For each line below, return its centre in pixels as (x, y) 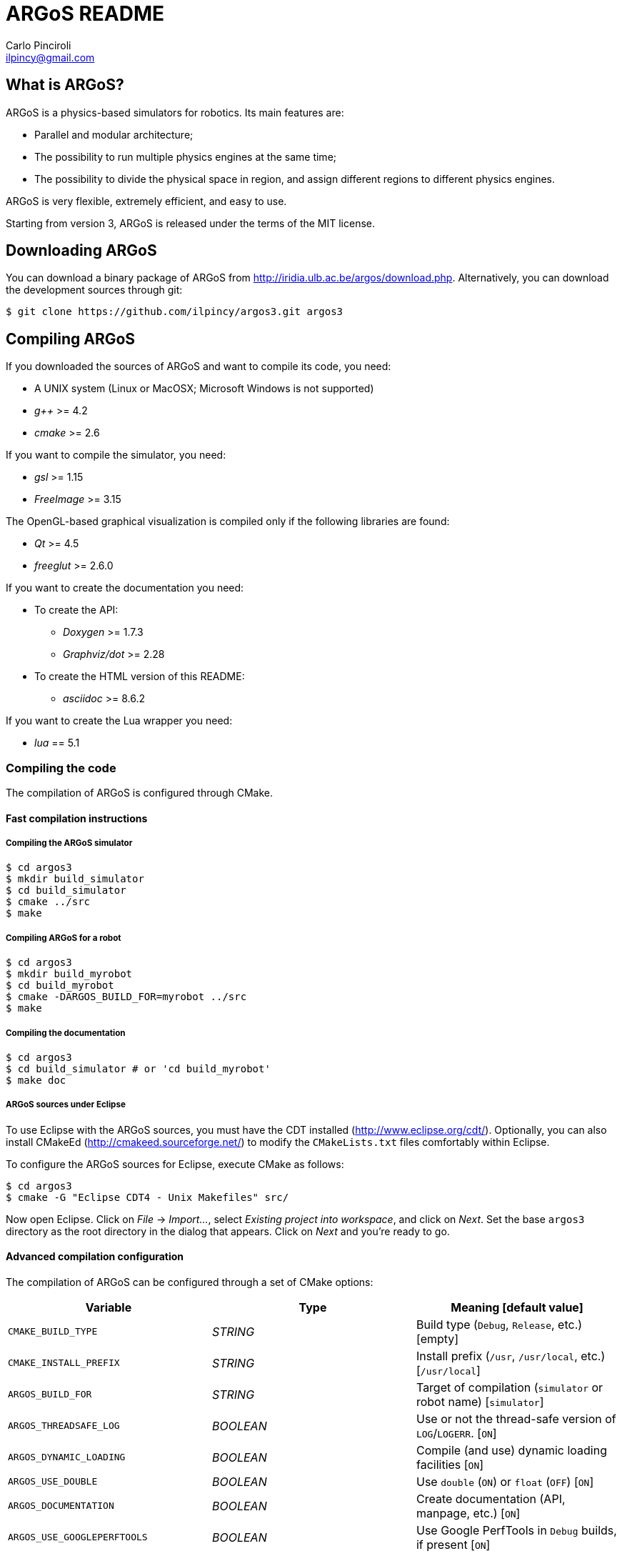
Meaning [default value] (517, 1307)
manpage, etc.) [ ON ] (468, 1513)
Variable (109, 1307)
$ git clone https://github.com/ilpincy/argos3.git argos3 (175, 312)
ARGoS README (85, 14)
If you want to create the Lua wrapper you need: (119, 721)
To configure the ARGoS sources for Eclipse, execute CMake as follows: (175, 1164)
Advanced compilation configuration (95, 1257)
